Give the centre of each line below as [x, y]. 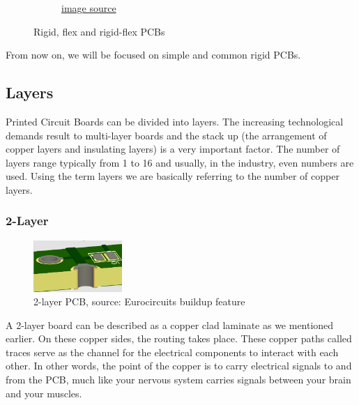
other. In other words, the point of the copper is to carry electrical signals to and [179, 366]
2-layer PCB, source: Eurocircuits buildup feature [139, 301]
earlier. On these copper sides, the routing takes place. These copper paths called [179, 338]
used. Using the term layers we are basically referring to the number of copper [173, 176]
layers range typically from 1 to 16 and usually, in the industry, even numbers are [180, 162]
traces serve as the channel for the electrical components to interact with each [172, 352]
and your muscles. [44, 393]
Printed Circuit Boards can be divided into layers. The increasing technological [175, 121]
